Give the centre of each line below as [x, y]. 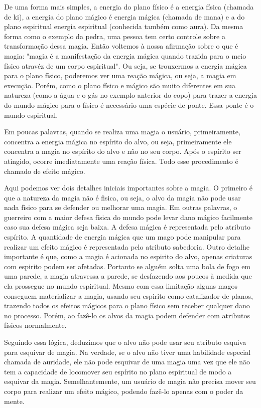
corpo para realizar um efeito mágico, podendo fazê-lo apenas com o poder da [124, 391]
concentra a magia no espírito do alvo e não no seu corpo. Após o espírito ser [123, 151]
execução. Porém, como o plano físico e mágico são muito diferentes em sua [120, 85]
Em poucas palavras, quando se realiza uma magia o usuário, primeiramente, [122, 132]
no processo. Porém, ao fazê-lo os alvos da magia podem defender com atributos [127, 315]
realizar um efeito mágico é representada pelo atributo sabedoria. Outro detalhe [127, 246]
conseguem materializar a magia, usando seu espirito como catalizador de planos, [128, 295]
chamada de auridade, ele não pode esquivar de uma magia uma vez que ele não [127, 362]
